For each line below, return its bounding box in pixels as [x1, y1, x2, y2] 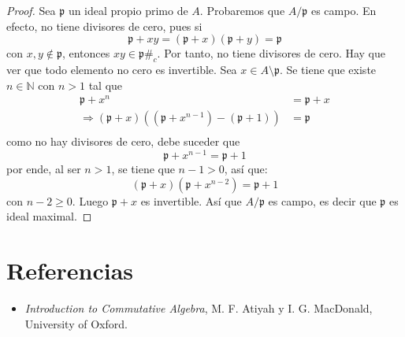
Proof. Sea [6, 2, 56, 18]
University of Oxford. [24, 315, 128, 331]
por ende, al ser [6, 161, 81, 177]
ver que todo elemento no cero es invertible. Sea [6, 61, 237, 77]
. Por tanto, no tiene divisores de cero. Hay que [157, 45, 385, 61]
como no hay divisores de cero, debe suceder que [6, 133, 240, 150]
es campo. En [310, 2, 377, 18]
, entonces [61, 45, 110, 61]
